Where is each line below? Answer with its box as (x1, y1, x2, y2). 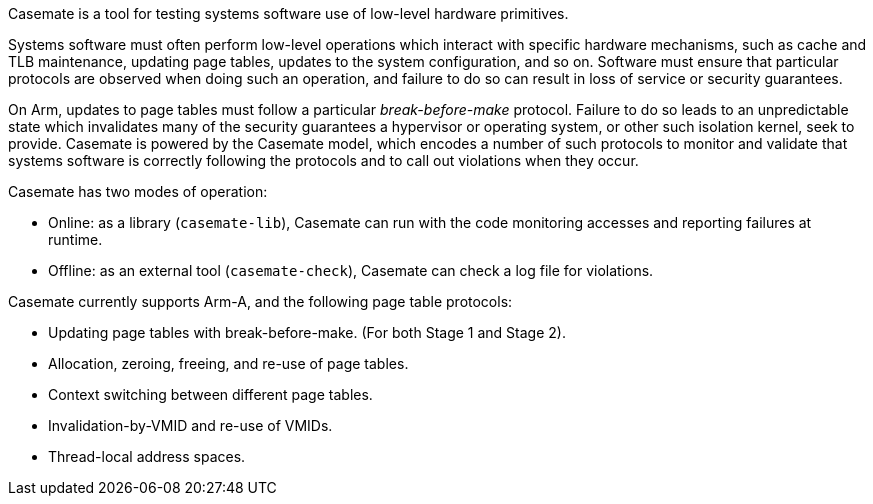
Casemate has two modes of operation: (8, 183, 268, 200)
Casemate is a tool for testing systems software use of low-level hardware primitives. (8, 5, 569, 22)
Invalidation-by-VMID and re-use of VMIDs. (48, 417, 333, 434)
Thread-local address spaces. (48, 448, 246, 465)
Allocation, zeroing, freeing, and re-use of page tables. (48, 355, 409, 372)
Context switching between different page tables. (48, 386, 373, 403)
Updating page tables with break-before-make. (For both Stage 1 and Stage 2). (48, 324, 566, 341)
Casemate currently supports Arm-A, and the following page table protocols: (8, 293, 513, 310)
